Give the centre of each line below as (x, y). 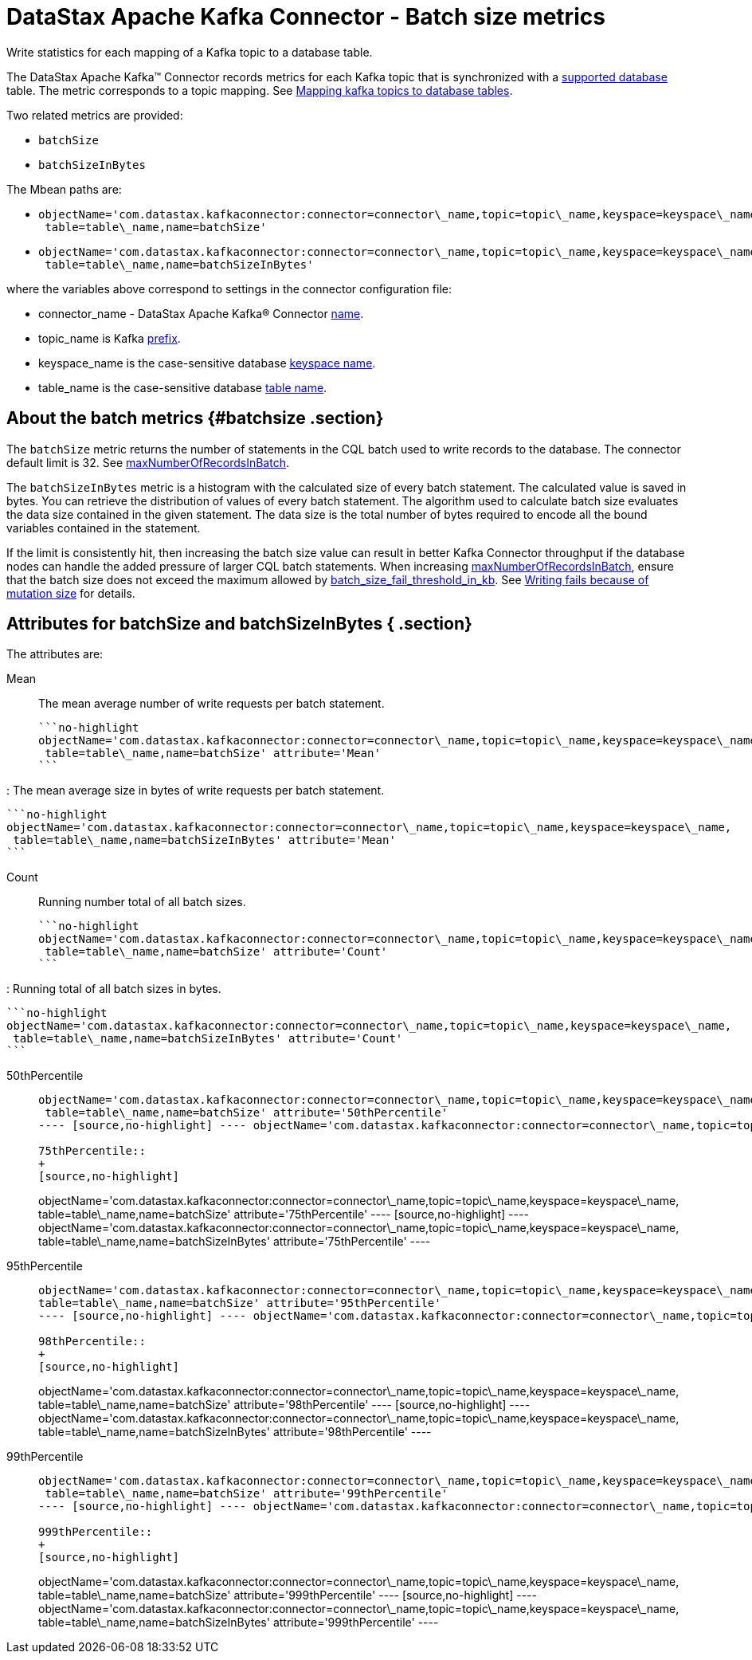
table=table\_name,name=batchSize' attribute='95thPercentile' (240, 1303)
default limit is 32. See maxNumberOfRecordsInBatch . (148, 462)
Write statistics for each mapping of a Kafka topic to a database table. (190, 52)
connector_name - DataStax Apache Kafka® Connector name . (201, 313)
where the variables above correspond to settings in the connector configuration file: (229, 288)
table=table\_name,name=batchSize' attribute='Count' (216, 952)
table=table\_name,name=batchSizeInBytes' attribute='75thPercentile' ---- (235, 1242)
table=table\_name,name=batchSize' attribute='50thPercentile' (247, 1113)
